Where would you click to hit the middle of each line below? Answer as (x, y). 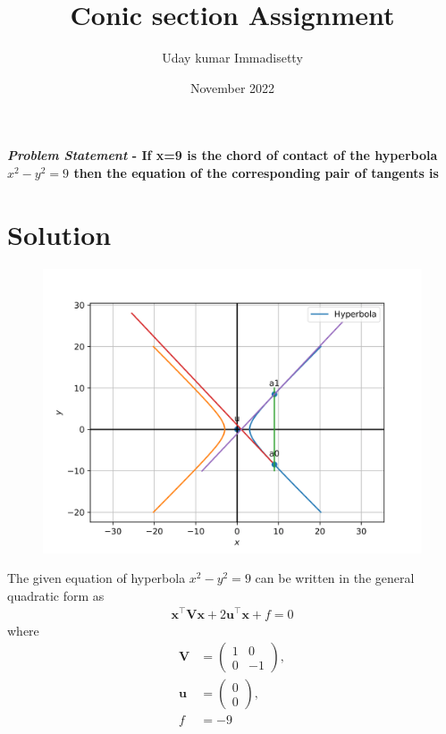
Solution (59, 234)
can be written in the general (335, 578)
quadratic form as (56, 595)
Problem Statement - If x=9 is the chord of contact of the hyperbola (223, 155)
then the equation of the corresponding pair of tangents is (256, 172)
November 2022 (232, 87)
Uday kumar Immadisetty (232, 58)
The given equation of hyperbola (97, 578)
